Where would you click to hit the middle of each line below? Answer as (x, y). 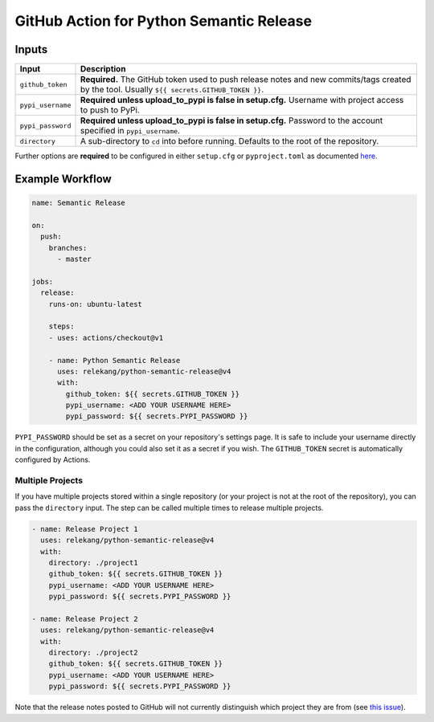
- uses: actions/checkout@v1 (106, 338)
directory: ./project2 (93, 653)
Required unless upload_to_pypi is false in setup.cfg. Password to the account (231, 120)
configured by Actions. (53, 460)
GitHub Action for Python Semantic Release (164, 21)
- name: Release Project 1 (85, 529)
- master (74, 259)
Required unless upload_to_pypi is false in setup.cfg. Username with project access (242, 100)
